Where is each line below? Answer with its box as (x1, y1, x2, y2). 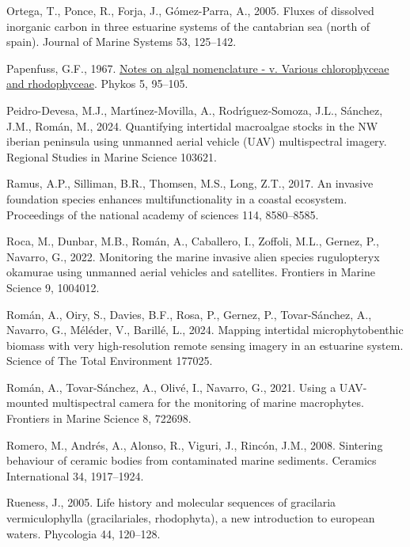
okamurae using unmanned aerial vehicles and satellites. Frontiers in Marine (6, 264, 375, 280)
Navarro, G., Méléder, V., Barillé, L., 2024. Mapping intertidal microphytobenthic (6, 321, 404, 338)
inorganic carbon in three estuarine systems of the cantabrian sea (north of (6, 17, 370, 34)
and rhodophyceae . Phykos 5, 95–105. (6, 75, 188, 92)
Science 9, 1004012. (6, 279, 100, 295)
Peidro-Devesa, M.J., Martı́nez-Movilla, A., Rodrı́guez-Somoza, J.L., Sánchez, (6, 101, 383, 118)
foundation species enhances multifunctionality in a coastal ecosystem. (6, 190, 347, 207)
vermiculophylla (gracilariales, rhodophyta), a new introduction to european (6, 510, 375, 526)
